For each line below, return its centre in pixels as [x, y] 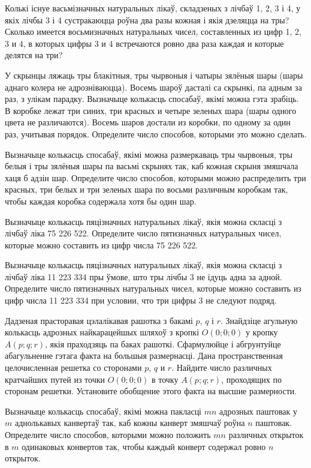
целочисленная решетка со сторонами [73, 367]
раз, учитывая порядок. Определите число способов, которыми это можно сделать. [156, 133]
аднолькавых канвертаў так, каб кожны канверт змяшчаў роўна [130, 423]
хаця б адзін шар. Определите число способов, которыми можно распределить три [155, 177]
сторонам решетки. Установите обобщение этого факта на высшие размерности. [151, 391]
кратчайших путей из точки [55, 379]
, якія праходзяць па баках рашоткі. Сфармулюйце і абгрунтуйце [163, 343]
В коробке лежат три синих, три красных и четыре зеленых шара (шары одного [151, 110]
